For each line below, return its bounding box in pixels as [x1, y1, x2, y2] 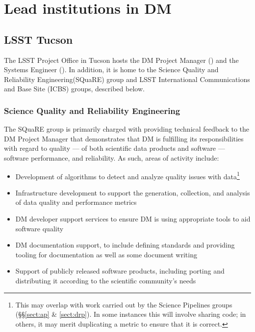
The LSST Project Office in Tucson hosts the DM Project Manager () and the [4, 55, 239, 65]
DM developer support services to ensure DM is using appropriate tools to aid [15, 213, 251, 223]
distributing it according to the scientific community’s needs [15, 275, 196, 285]
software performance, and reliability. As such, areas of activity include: [4, 152, 219, 163]
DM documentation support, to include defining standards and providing [15, 240, 235, 250]
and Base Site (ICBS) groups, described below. [4, 83, 145, 94]
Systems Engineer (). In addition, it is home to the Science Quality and [4, 64, 219, 75]
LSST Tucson [4, 31, 73, 47]
